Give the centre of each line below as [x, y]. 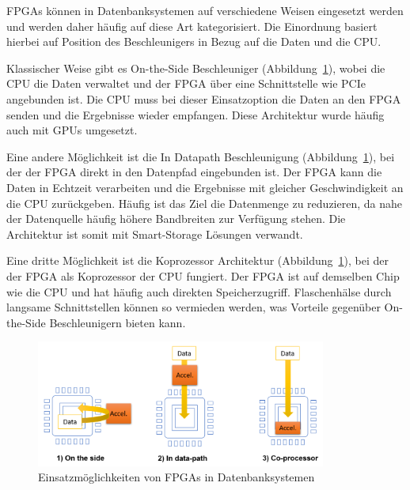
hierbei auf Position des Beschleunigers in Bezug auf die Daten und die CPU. [194, 41]
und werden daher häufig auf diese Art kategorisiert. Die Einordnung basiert [192, 26]
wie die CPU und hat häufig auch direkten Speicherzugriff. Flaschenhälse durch [199, 291]
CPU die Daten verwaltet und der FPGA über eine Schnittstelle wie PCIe [186, 83]
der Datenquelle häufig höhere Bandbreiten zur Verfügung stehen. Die [176, 219]
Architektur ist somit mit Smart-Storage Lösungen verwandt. [155, 234]
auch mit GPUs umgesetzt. [72, 130]
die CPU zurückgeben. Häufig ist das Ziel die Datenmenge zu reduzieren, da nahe [204, 203]
